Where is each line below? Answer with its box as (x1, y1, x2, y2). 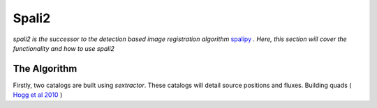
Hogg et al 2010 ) (13, 91, 63, 99)
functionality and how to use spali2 (13, 44, 115, 52)
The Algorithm (13, 63, 77, 75)
